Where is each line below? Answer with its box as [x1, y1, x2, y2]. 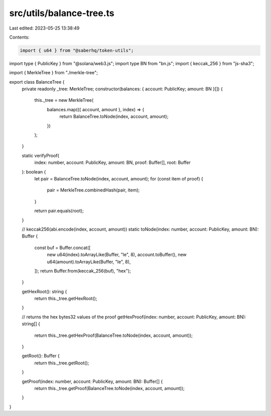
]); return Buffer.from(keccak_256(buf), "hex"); [34, 268, 131, 274]
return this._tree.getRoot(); [34, 360, 89, 366]
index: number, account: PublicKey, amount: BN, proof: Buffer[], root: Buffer [34, 159, 191, 165]
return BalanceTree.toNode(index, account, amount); [59, 113, 169, 120]
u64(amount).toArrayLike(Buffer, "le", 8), [47, 259, 131, 265]
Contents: [9, 34, 30, 40]
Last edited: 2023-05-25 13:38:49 [9, 25, 80, 31]
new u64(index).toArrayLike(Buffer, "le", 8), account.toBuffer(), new [47, 252, 187, 258]
